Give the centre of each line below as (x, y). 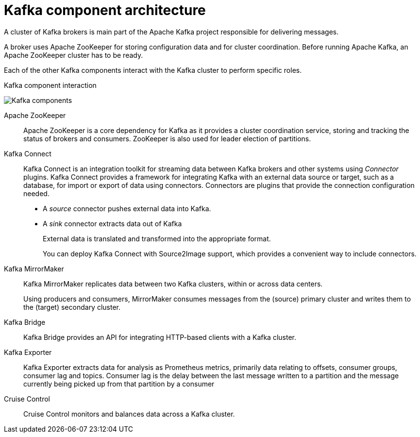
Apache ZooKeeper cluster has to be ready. (74, 55)
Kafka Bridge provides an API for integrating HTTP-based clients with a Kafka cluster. (160, 337)
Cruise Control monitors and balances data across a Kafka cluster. (129, 414)
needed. (36, 193)
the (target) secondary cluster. (72, 307)
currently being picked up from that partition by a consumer (119, 384)
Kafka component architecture (105, 10)
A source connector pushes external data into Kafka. (127, 208)
